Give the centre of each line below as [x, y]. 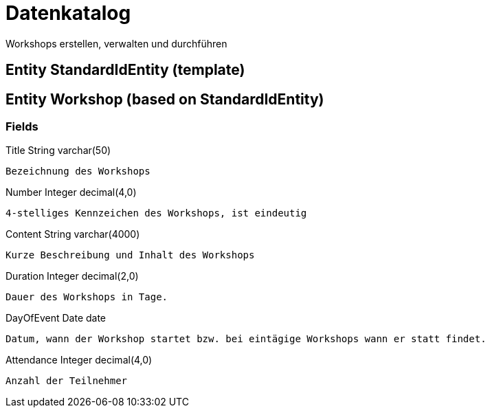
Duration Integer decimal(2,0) [72, 276]
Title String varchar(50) [58, 150]
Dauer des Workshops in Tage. [87, 297]
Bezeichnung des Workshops [78, 171]
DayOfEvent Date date [56, 318]
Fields [22, 127]
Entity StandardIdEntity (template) [125, 70]
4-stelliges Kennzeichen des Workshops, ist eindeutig [156, 213]
